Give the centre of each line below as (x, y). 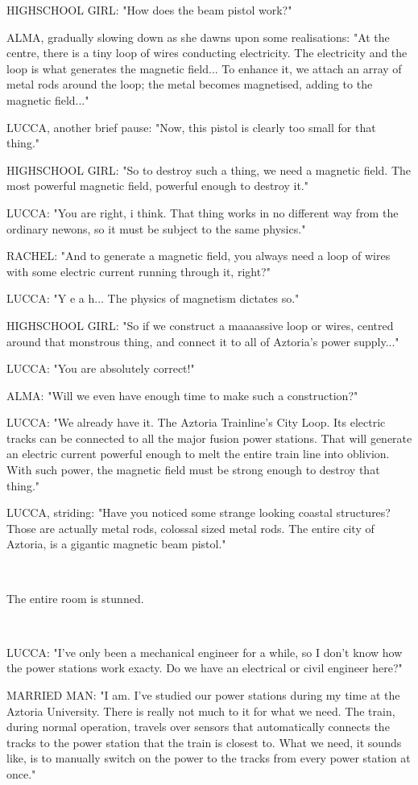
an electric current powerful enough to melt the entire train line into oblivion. (198, 454)
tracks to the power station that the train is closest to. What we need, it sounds (204, 742)
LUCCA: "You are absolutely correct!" (101, 368)
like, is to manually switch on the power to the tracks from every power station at (209, 758)
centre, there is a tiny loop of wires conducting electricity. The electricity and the (207, 53)
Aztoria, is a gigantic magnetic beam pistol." (116, 544)
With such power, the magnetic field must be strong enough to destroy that (193, 470)
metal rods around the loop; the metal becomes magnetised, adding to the (190, 84)
